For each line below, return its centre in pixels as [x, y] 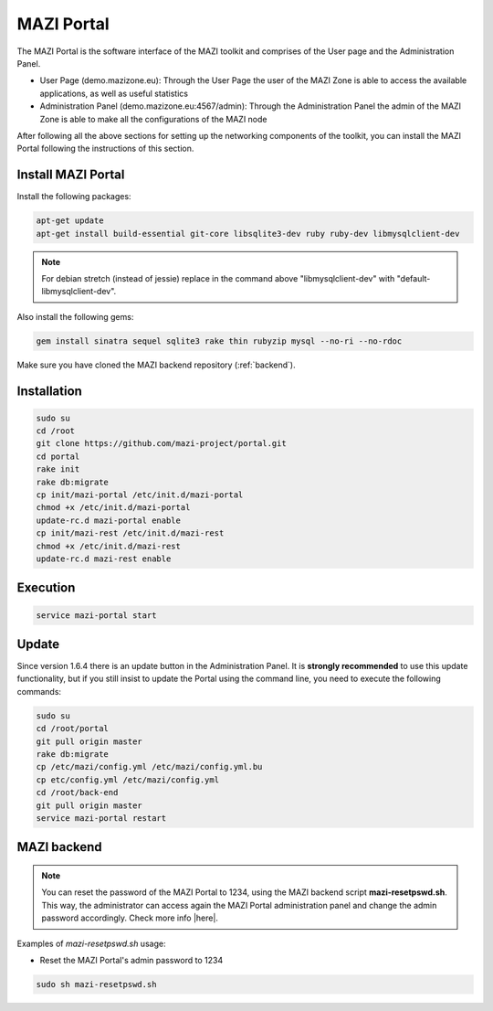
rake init [58, 469]
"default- [414, 278]
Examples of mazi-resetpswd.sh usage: [91, 943]
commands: [39, 691]
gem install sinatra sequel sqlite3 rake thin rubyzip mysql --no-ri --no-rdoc [219, 341]
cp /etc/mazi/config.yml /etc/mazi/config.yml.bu [149, 767]
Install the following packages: [74, 197]
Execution [46, 588]
